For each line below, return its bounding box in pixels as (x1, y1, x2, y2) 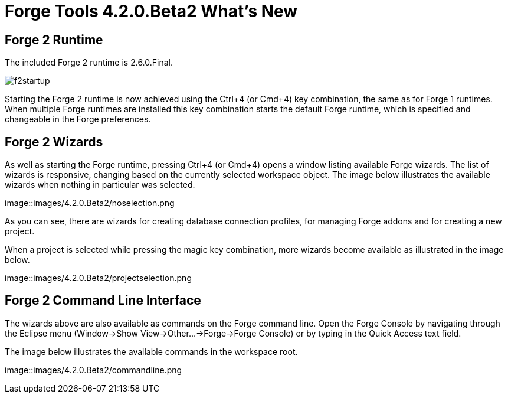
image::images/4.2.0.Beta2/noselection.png (5, 198, 175, 208)
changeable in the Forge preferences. (5, 114, 151, 125)
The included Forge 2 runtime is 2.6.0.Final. (5, 57, 173, 68)
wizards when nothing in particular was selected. (5, 180, 195, 190)
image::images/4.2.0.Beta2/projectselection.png (5, 273, 192, 283)
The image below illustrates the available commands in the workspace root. (5, 346, 298, 357)
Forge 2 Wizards (5, 134, 103, 149)
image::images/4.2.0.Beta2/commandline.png (5, 364, 182, 375)
